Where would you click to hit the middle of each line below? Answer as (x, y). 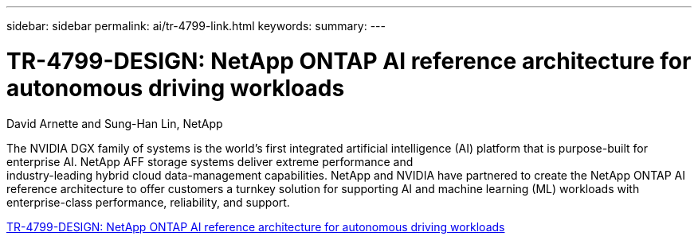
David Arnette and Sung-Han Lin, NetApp (115, 123)
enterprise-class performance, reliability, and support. (148, 202)
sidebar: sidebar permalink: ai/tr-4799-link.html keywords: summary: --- (196, 26)
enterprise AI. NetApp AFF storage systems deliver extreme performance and (210, 161)
